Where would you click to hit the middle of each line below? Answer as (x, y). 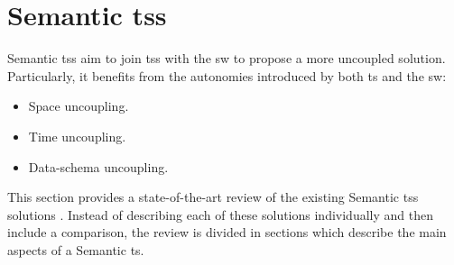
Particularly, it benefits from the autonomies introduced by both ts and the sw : (227, 75)
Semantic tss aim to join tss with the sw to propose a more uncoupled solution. (227, 58)
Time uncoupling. (77, 136)
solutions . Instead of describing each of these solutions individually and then (220, 214)
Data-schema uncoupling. (98, 166)
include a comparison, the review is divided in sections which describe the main (227, 232)
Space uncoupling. (79, 106)
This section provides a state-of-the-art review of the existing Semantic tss (213, 197)
